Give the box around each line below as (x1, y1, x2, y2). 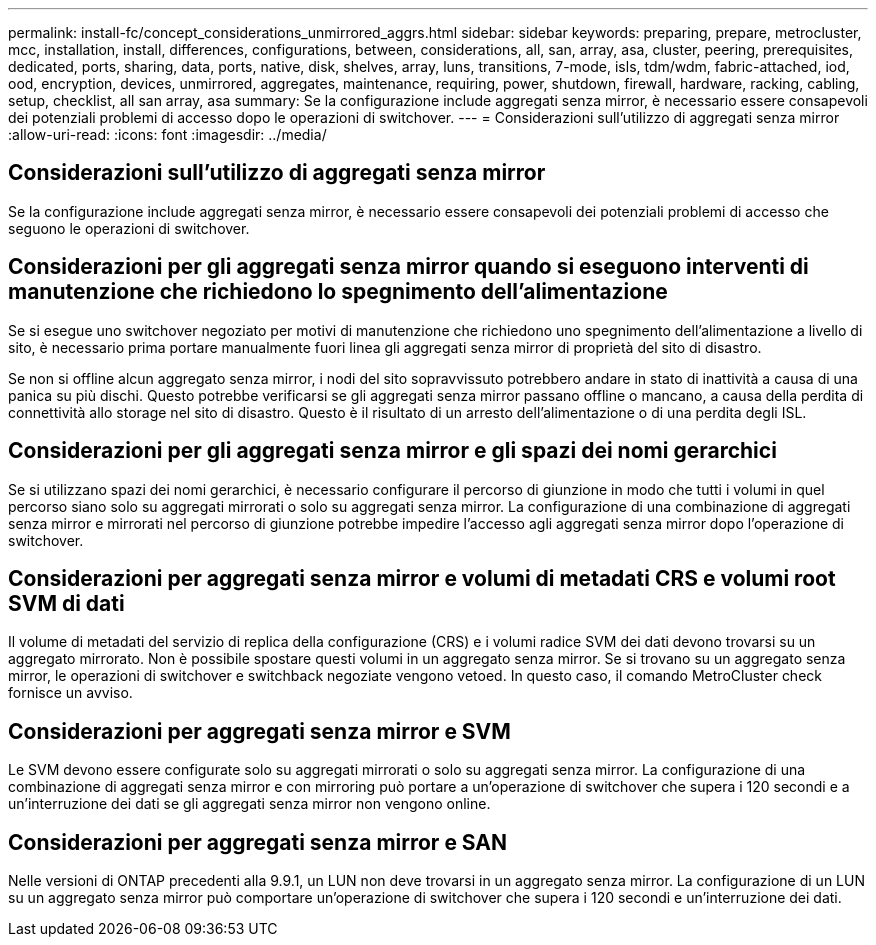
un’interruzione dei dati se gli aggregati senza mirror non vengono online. (8, 795, 491, 813)
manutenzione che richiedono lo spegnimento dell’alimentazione (8, 279, 668, 305)
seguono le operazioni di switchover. (8, 219, 250, 237)
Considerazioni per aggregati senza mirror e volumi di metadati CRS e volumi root (8, 565, 836, 591)
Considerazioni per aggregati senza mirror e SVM (8, 718, 511, 744)
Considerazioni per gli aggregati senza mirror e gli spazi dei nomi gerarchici (8, 438, 777, 464)
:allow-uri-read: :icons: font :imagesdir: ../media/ (8, 126, 327, 143)
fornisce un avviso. (8, 684, 133, 702)
